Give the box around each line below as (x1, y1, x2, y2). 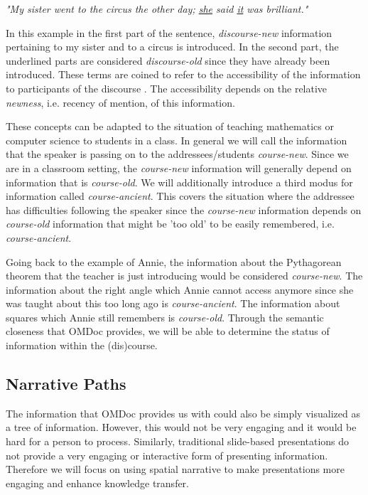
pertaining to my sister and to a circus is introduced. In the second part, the (6, 39, 339, 54)
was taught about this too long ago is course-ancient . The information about (6, 296, 340, 311)
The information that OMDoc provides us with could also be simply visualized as (6, 405, 360, 420)
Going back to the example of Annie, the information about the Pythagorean (6, 254, 342, 269)
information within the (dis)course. (6, 338, 158, 353)
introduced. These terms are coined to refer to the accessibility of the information (6, 67, 361, 82)
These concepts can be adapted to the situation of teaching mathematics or (6, 119, 334, 134)
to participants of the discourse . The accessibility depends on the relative (6, 80, 328, 95)
